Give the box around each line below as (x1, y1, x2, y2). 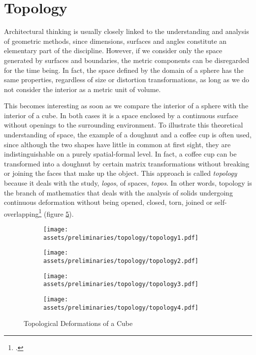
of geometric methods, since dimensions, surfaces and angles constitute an (4, 35, 227, 46)
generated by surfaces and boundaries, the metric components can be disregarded (4, 55, 250, 65)
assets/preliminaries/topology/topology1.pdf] (43, 234, 198, 241)
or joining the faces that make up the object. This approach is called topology (4, 168, 237, 178)
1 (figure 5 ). (38, 207, 74, 219)
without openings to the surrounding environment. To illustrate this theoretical (4, 120, 243, 130)
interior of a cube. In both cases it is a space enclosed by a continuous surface (4, 110, 238, 120)
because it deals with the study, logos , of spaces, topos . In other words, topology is (4, 178, 252, 188)
